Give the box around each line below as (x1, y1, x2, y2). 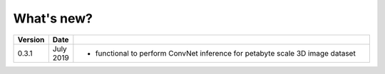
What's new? (13, 11, 93, 26)
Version (17, 35, 45, 44)
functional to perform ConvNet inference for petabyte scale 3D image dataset (95, 48, 356, 58)
